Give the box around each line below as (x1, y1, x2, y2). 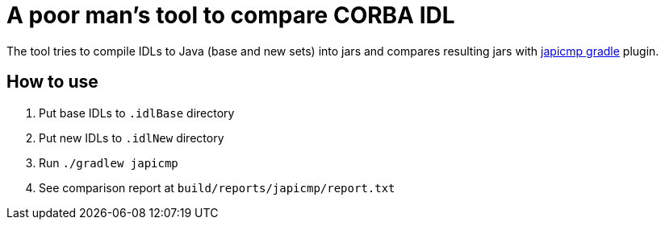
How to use (6, 72, 98, 92)
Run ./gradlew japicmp (39, 155, 178, 170)
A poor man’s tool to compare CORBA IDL (6, 2, 455, 29)
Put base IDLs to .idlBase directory (39, 105, 235, 120)
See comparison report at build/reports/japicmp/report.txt (39, 180, 395, 195)
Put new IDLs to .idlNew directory (39, 130, 224, 145)
